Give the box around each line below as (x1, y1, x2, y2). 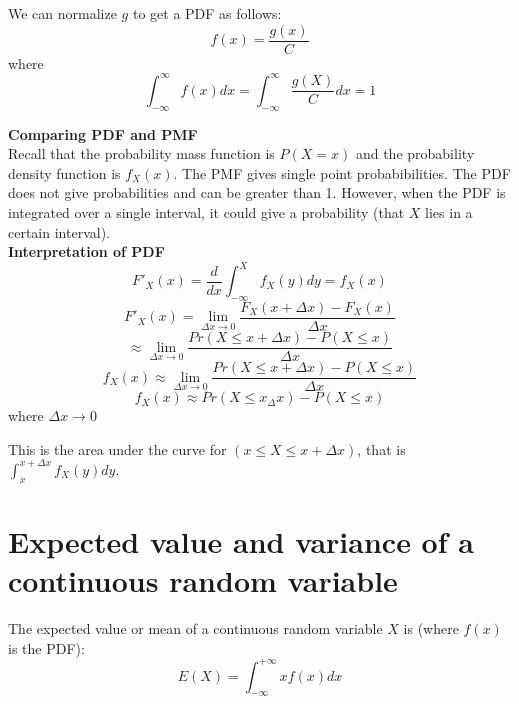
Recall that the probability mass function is (8, 143, 275, 164)
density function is (8, 162, 121, 183)
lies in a (425, 201, 473, 222)
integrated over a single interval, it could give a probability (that (8, 201, 405, 222)
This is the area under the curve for (8, 438, 227, 459)
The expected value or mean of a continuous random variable (8, 617, 383, 638)
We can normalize (8, 3, 117, 23)
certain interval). (8, 221, 110, 242)
